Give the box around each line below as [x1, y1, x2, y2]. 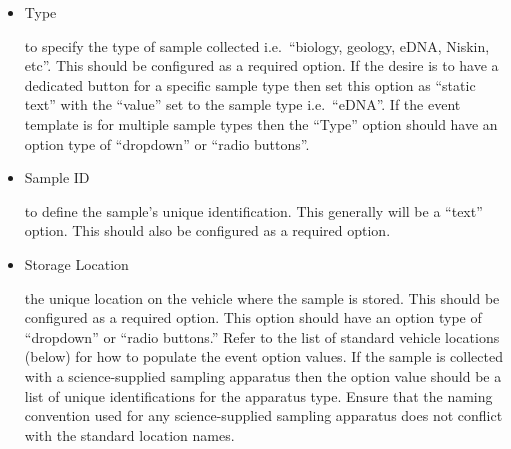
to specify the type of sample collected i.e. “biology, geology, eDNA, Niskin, [24, 35, 490, 56]
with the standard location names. [24, 424, 235, 445]
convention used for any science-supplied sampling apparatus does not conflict [24, 405, 503, 426]
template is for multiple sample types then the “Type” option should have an [24, 113, 498, 134]
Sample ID [24, 167, 90, 188]
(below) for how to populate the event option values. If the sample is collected [24, 346, 503, 367]
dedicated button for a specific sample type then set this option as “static [24, 74, 476, 95]
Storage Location [24, 253, 129, 274]
